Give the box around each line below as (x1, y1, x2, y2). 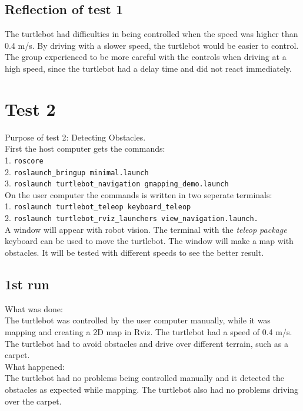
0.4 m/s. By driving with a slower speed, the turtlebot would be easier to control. (5, 39, 299, 51)
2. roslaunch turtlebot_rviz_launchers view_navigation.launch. (5, 212, 258, 224)
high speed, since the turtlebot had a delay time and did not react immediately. (5, 62, 292, 74)
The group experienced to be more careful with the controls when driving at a (5, 51, 287, 63)
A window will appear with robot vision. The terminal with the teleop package (5, 223, 287, 235)
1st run (5, 275, 49, 293)
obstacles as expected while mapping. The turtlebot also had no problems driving (5, 383, 299, 395)
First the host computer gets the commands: (5, 142, 165, 155)
